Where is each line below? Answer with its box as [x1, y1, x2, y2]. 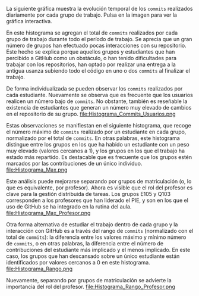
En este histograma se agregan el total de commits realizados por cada [6, 29, 178, 36]
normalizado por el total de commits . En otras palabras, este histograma [6, 135, 180, 142]
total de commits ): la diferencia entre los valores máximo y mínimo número [6, 233, 187, 241]
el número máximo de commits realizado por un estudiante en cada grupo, [6, 128, 187, 135]
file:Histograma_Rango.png [6, 265, 73, 272]
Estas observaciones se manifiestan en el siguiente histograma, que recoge [6, 122, 191, 129]
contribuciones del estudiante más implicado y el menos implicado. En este [6, 247, 191, 253]
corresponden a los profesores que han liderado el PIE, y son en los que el [6, 197, 189, 204]
